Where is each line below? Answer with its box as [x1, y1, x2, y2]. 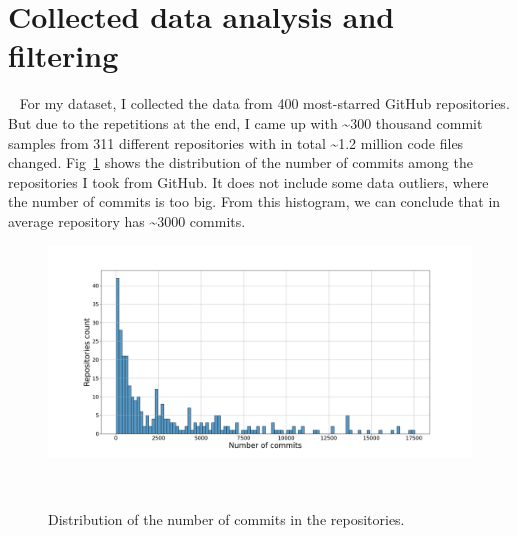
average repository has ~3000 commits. [8, 210, 246, 231]
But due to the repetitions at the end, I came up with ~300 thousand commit [8, 112, 483, 133]
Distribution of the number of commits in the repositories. [48, 508, 405, 529]
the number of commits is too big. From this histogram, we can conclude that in [8, 191, 501, 212]
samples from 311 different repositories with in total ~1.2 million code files [8, 132, 464, 153]
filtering [8, 35, 119, 76]
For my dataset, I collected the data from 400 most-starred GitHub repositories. [19, 93, 510, 114]
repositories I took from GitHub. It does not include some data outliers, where [8, 171, 489, 192]
